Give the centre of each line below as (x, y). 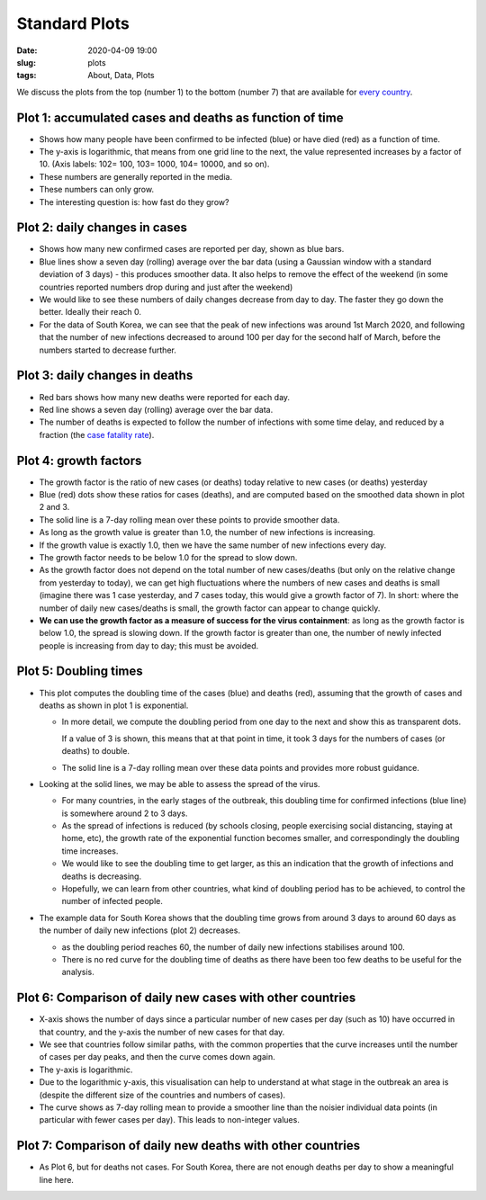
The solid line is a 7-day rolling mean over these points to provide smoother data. (189, 519)
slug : (26, 62)
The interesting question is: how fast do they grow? (134, 201)
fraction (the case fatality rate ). (97, 434)
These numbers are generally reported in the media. (136, 176)
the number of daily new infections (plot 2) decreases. (139, 930)
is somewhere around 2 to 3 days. (125, 813)
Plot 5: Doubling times (80, 672)
